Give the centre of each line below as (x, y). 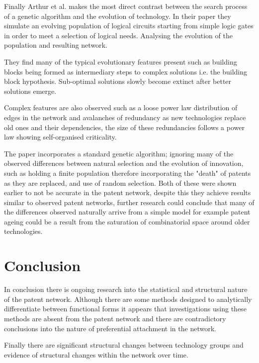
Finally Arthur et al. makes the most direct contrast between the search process (126, 6)
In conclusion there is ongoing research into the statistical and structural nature (126, 289)
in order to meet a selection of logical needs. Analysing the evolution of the (118, 35)
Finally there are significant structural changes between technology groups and (124, 345)
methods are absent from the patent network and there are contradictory (115, 318)
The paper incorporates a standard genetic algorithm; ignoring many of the (119, 153)
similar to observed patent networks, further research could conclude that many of (129, 202)
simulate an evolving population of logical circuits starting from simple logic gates (129, 26)
